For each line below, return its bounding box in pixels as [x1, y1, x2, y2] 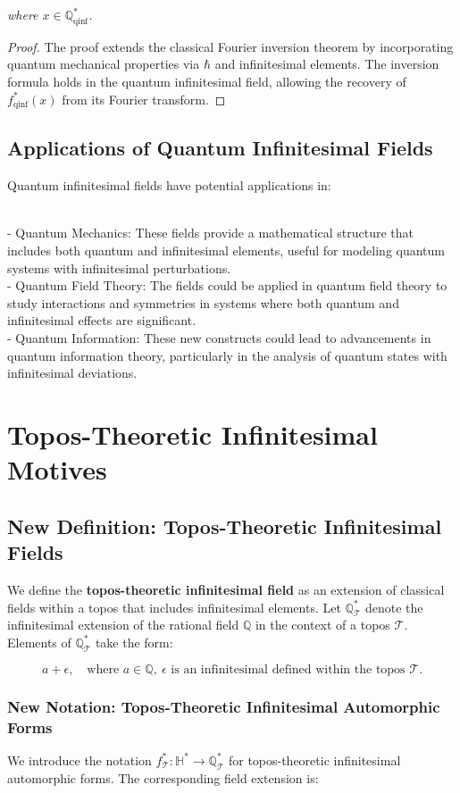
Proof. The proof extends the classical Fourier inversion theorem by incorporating [7, 37, 454, 55]
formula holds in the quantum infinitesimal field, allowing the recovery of [7, 71, 406, 90]
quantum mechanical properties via [7, 54, 200, 73]
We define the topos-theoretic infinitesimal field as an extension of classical [7, 580, 445, 598]
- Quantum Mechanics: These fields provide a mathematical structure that [7, 223, 414, 242]
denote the [364, 597, 423, 616]
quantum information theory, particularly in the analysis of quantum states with [7, 346, 447, 364]
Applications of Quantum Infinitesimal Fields [7, 134, 433, 162]
